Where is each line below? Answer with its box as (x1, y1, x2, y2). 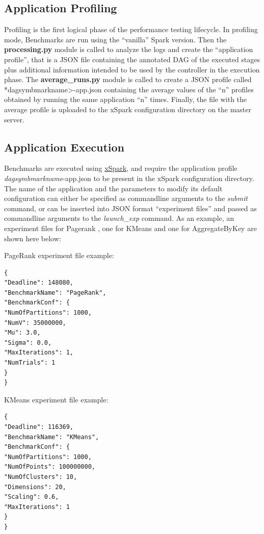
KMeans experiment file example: (4, 394, 109, 404)
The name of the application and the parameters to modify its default (4, 183, 223, 193)
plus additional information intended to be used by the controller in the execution (4, 64, 260, 74)
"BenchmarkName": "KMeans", (4, 433, 99, 441)
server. (4, 114, 24, 124)
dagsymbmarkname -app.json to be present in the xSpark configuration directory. (4, 172, 254, 183)
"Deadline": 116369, (4, 423, 74, 430)
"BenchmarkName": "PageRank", (4, 289, 107, 296)
